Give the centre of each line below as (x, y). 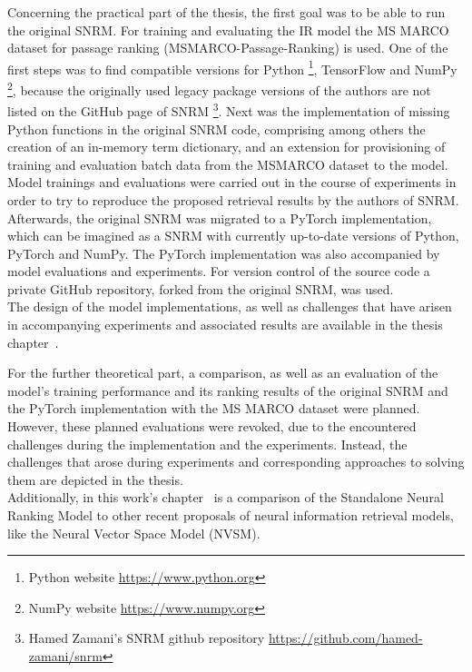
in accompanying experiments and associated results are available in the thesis (225, 325)
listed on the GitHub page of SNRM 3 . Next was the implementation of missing (229, 109)
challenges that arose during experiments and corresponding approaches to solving (236, 462)
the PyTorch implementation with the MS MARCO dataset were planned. (214, 408)
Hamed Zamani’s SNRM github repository (147, 638)
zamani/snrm (65, 655)
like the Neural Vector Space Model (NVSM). (134, 533)
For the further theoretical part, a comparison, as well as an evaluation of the (223, 373)
